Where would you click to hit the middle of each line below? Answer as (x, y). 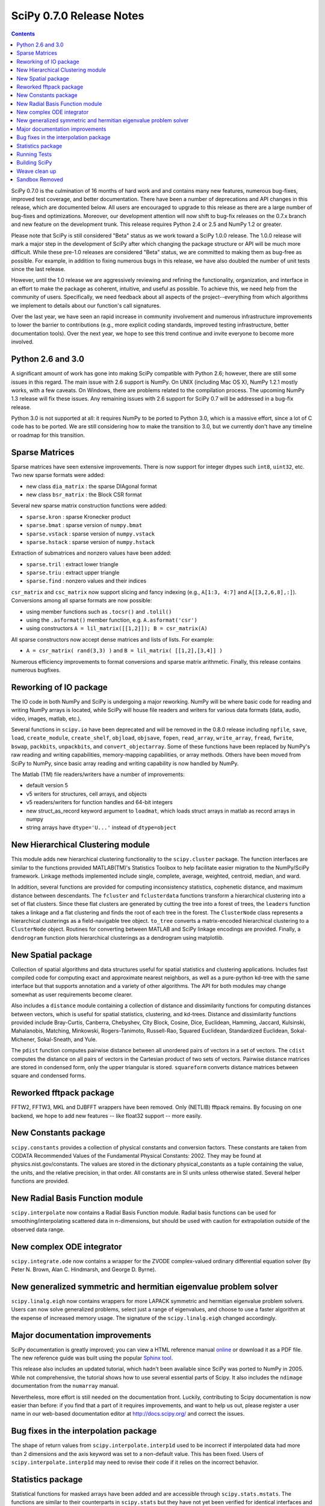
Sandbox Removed (40, 180)
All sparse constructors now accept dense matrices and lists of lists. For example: (113, 639)
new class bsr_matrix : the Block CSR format (84, 495)
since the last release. (38, 269)
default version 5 (47, 786)
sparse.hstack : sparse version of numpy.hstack (91, 542)
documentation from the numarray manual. (65, 1386)
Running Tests (34, 154)
